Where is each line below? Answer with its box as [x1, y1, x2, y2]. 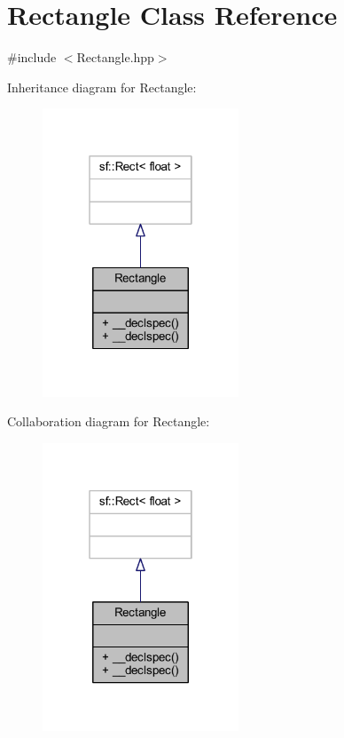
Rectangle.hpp [76, 48, 154, 67]
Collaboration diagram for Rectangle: [7, 412, 210, 431]
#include [7, 48, 57, 67]
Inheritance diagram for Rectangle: [7, 77, 197, 96]
